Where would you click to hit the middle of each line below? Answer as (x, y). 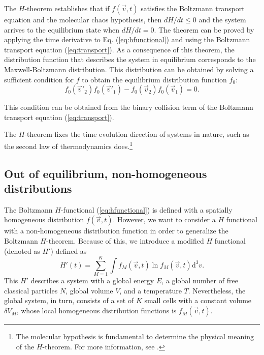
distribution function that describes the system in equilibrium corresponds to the (130, 59)
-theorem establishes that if (67, 8)
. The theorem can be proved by (204, 29)
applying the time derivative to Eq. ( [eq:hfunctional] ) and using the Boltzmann (127, 39)
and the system (222, 19)
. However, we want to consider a (164, 219)
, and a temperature (151, 290)
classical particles (31, 290)
